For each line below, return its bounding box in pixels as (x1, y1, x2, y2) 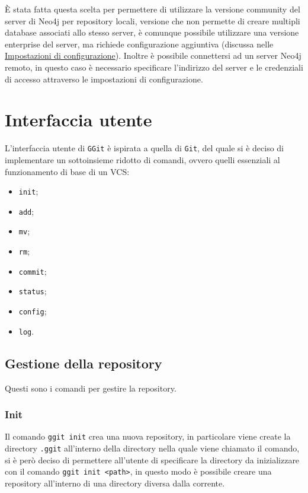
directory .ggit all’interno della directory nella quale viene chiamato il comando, (5, 442, 300, 454)
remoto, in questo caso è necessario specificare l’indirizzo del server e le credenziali (5, 61, 303, 73)
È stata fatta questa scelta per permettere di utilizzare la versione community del (5, 3, 300, 15)
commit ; (18, 265, 47, 277)
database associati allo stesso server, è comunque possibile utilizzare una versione (5, 26, 299, 39)
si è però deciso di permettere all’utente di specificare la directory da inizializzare (5, 453, 300, 466)
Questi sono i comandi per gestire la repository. (5, 381, 177, 394)
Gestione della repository (5, 354, 162, 372)
